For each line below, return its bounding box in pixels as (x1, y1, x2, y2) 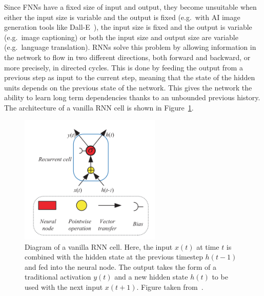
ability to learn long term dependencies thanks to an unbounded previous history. (4, 92, 260, 103)
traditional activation (25, 271, 91, 282)
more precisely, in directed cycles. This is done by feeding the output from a (4, 62, 243, 72)
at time (196, 241, 219, 252)
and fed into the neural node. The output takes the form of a (25, 261, 216, 272)
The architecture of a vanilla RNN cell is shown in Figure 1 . (4, 102, 194, 113)
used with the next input (25, 281, 103, 292)
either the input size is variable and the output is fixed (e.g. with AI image (4, 11, 240, 22)
